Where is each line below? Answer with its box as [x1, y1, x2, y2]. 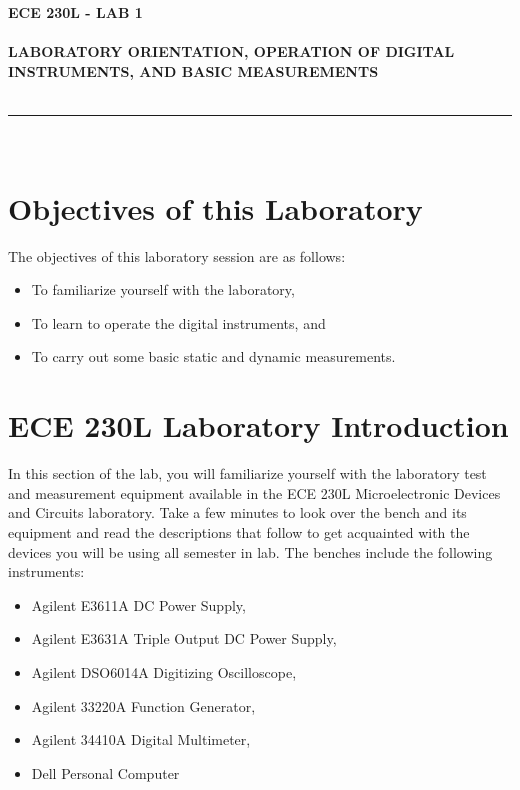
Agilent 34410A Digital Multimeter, [31, 729, 251, 750]
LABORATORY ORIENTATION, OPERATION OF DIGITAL [8, 41, 455, 62]
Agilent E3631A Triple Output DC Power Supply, [31, 628, 337, 649]
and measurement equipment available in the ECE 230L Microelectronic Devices [8, 482, 501, 503]
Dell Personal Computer [31, 762, 180, 783]
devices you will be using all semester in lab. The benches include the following [8, 541, 493, 562]
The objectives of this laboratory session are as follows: [8, 245, 346, 266]
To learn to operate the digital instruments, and [31, 312, 326, 333]
